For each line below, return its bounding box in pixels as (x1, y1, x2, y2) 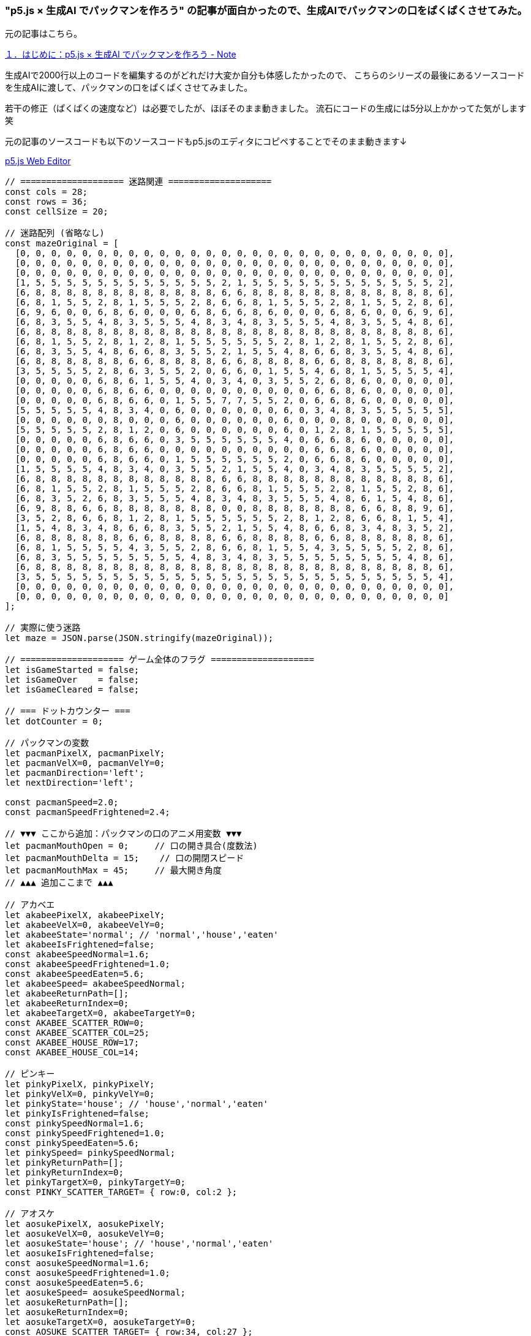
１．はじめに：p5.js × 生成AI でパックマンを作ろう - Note (5, 49, 236, 60)
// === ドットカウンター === (5, 706, 130, 716)
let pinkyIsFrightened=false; (5, 1109, 150, 1119)
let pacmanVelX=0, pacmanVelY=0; (5, 758, 165, 769)
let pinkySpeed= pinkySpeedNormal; (5, 1148, 176, 1158)
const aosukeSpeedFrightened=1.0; (5, 1268, 170, 1278)
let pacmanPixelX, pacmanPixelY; (5, 748, 165, 759)
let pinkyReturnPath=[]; (5, 1158, 124, 1168)
